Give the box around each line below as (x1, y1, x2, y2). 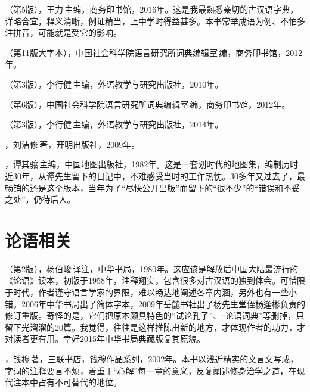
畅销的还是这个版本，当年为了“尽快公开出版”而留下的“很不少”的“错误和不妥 (5, 181, 300, 194)
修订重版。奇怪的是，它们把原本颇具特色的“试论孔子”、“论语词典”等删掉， (5, 309, 296, 322)
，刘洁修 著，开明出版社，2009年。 (5, 138, 140, 150)
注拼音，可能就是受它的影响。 (5, 26, 122, 39)
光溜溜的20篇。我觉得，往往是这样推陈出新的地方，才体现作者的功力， (21, 321, 297, 333)
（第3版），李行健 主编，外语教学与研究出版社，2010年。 (5, 77, 224, 90)
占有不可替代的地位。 (38, 376, 122, 388)
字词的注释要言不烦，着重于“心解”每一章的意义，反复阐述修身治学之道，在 (5, 364, 297, 377)
